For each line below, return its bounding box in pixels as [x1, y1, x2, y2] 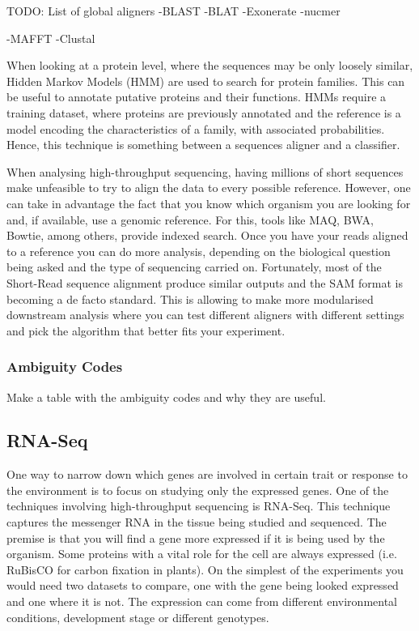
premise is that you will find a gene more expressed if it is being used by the [6, 529, 385, 546]
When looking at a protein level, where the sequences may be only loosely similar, [6, 57, 413, 74]
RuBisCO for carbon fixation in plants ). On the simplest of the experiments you [6, 561, 404, 578]
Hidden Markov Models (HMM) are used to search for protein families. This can [6, 72, 405, 89]
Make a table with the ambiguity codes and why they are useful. [6, 388, 326, 405]
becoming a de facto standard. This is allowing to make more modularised [6, 290, 374, 307]
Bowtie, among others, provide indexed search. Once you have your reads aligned [6, 227, 408, 244]
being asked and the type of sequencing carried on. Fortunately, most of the [6, 258, 382, 275]
